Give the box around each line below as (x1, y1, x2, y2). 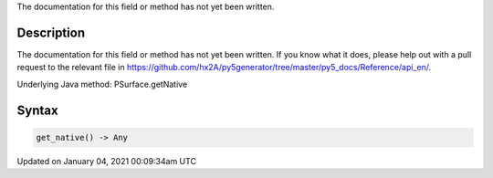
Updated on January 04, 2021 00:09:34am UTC (16, 155, 196, 166)
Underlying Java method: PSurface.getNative (16, 79, 188, 89)
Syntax (16, 102, 58, 118)
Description (16, 25, 86, 40)
